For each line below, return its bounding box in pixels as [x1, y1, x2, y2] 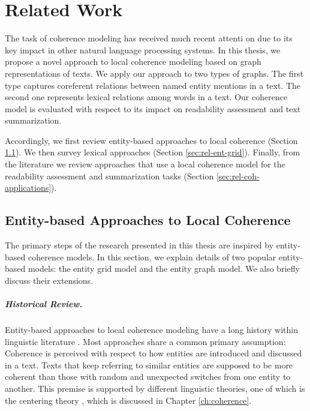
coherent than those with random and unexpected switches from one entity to [5, 370, 291, 383]
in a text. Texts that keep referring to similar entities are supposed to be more [5, 358, 293, 371]
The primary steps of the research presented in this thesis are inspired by [5, 239, 274, 251]
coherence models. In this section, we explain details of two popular [28, 250, 276, 263]
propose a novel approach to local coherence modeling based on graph [5, 55, 261, 68]
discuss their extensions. [5, 274, 94, 286]
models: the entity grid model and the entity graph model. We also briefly [28, 262, 300, 275]
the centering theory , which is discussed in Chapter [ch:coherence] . [5, 394, 252, 406]
